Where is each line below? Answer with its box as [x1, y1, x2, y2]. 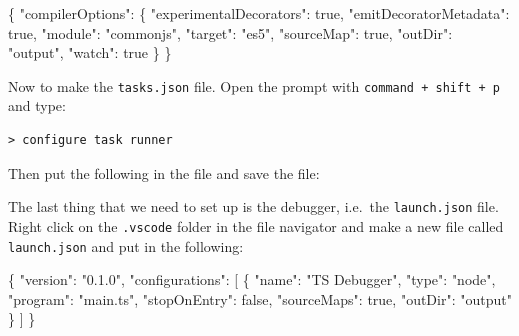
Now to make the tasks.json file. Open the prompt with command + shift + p [8, 75, 500, 96]
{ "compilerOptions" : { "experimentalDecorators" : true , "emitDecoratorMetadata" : [8, 3, 510, 23]
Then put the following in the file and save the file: [8, 162, 320, 183]
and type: [8, 95, 66, 116]
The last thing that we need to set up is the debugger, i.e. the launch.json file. [8, 196, 499, 217]
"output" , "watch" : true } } [8, 42, 172, 63]
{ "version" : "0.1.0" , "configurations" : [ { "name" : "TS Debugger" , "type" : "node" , [8, 269, 496, 290]
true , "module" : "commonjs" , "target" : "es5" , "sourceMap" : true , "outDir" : [8, 22, 453, 43]
